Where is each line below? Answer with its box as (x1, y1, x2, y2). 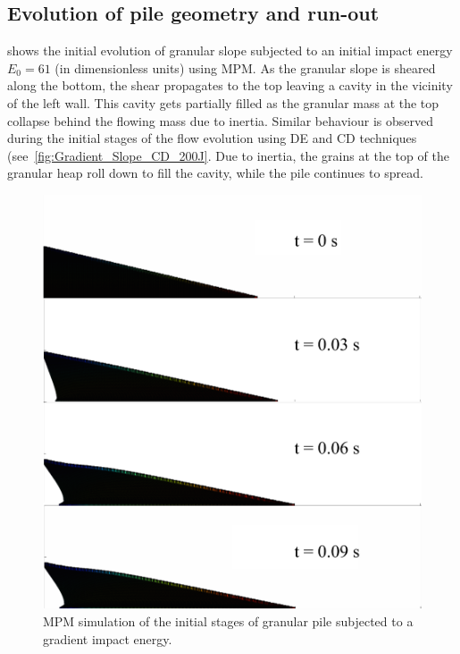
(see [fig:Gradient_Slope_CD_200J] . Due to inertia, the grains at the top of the (7, 146, 449, 164)
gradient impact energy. (43, 629, 172, 648)
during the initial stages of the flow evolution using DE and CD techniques (7, 129, 417, 147)
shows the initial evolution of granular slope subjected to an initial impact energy (7, 41, 453, 60)
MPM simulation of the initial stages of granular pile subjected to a (43, 611, 414, 630)
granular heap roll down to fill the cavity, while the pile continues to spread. (7, 163, 423, 182)
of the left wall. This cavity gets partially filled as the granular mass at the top (7, 93, 439, 112)
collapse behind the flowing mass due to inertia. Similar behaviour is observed (7, 111, 433, 130)
